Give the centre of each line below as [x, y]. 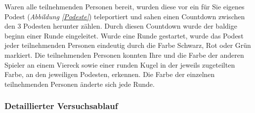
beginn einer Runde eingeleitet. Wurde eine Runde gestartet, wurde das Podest [124, 35]
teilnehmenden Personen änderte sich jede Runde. [80, 84]
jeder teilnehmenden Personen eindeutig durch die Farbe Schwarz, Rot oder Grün [128, 45]
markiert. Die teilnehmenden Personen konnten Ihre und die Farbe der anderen [124, 55]
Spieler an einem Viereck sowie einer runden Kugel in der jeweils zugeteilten [120, 64]
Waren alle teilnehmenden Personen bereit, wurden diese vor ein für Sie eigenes [125, 6]
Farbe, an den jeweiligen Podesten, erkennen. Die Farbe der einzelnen [110, 74]
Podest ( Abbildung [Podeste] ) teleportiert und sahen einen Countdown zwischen [125, 16]
